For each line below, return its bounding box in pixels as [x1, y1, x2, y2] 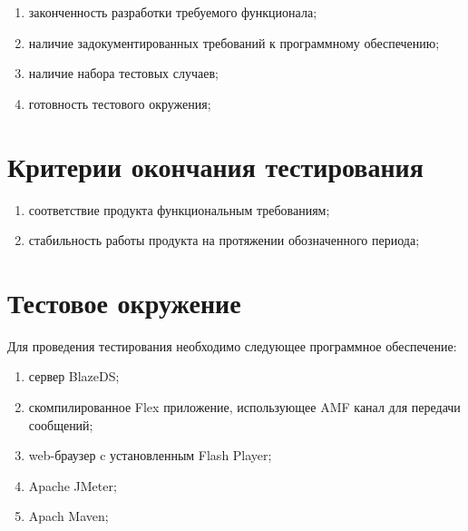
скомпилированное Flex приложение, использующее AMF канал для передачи [28, 398, 461, 416]
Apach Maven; [28, 506, 109, 526]
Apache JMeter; [28, 476, 117, 495]
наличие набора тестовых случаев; [28, 64, 219, 83]
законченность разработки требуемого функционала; [28, 3, 317, 21]
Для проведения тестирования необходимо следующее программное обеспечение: [7, 336, 457, 355]
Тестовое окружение [7, 283, 241, 320]
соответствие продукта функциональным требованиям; [28, 200, 330, 219]
